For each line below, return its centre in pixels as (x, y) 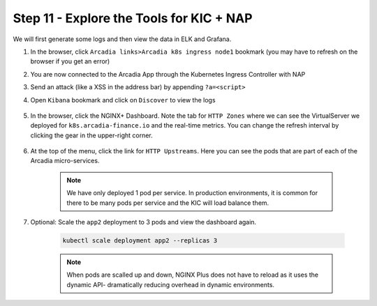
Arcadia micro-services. (65, 161)
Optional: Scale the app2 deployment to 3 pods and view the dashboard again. (143, 222)
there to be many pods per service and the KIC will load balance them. (168, 203)
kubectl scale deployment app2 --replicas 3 (140, 240)
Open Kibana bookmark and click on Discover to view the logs (123, 100)
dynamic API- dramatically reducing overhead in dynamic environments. (171, 284)
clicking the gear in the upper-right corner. (91, 135)
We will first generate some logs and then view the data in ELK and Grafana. (122, 39)
